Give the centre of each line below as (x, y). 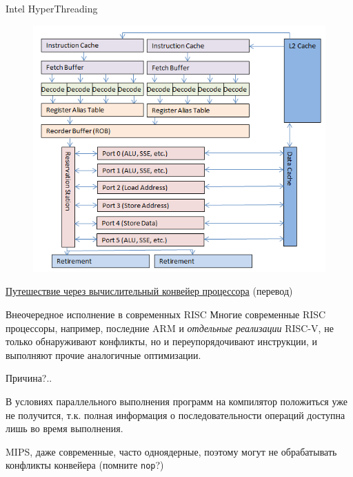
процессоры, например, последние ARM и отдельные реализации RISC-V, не (170, 328)
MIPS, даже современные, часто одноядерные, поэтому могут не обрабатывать (171, 451)
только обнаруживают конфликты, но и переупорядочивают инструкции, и (162, 341)
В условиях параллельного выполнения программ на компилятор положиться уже (176, 401)
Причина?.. (29, 378)
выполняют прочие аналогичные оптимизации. (103, 354)
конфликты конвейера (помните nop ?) (85, 465)
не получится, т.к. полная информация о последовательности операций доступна (175, 415)
